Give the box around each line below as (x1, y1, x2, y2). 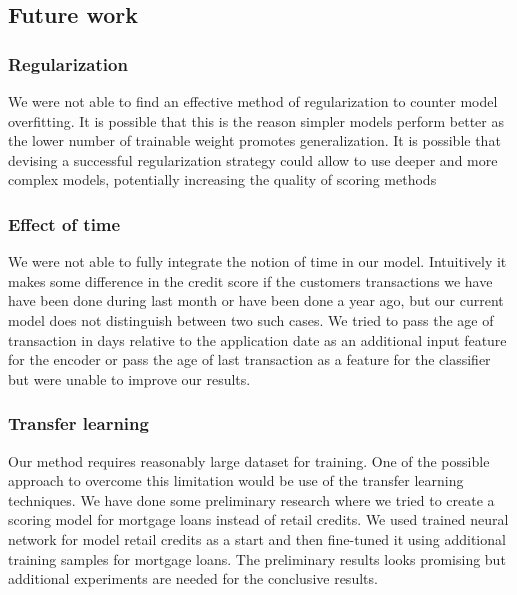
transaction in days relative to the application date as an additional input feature (8, 329, 507, 350)
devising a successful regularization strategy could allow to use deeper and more (8, 149, 498, 170)
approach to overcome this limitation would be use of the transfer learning (8, 470, 464, 491)
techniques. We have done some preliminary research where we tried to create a (8, 489, 495, 510)
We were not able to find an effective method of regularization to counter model (8, 91, 498, 111)
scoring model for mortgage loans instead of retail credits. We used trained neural (8, 509, 509, 530)
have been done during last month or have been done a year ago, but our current (8, 290, 504, 311)
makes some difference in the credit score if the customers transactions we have (8, 270, 493, 291)
